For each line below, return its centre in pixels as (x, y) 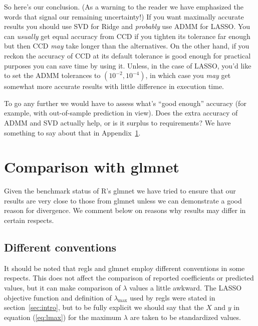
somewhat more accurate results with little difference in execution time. (114, 86)
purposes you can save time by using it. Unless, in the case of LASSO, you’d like (128, 65)
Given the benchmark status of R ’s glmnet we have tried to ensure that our (120, 191)
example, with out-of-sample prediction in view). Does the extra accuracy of (121, 113)
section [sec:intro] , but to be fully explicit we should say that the (104, 307)
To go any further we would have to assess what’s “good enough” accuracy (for (125, 103)
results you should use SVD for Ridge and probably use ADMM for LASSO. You (127, 26)
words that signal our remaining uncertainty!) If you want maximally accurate (124, 16)
